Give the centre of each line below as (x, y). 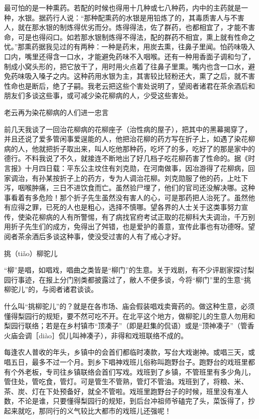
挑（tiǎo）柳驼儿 (31, 253)
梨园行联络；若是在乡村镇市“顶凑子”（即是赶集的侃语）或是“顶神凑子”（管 (126, 326)
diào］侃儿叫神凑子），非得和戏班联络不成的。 (113, 335)
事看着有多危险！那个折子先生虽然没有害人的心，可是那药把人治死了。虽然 (126, 197)
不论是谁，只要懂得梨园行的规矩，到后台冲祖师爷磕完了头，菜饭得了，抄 (136, 401)
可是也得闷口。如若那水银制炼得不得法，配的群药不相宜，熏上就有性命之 (136, 37)
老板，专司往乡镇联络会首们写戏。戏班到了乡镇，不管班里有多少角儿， (140, 371)
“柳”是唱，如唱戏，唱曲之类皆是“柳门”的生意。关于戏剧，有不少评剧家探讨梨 (129, 270)
